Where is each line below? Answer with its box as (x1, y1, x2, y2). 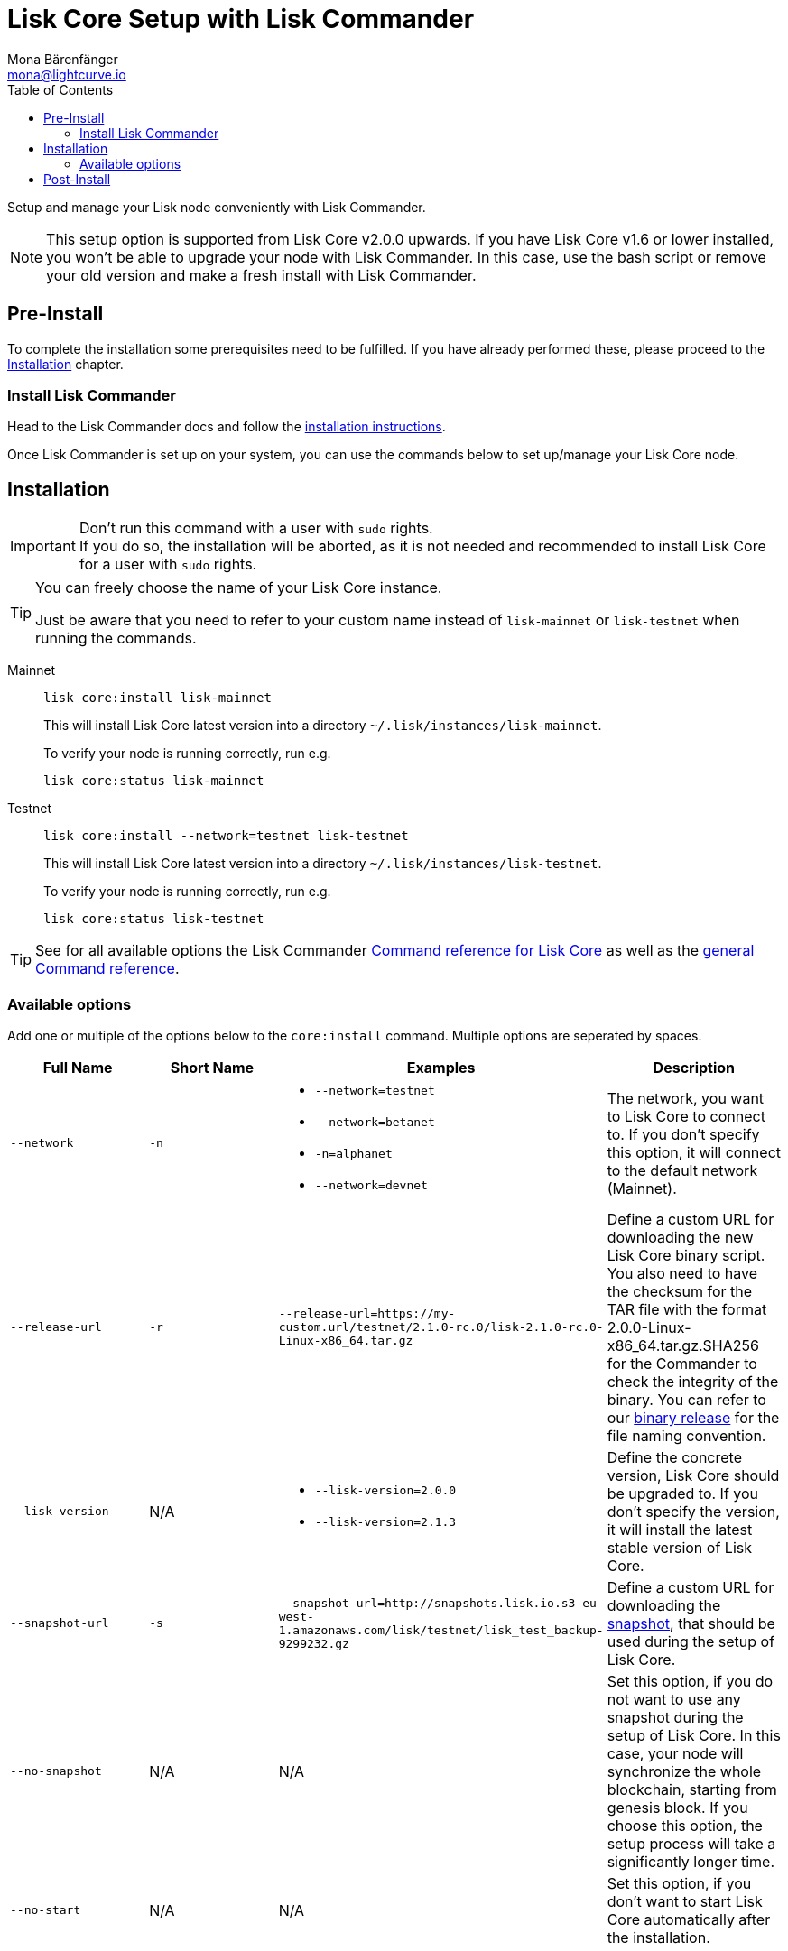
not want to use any (607, 1689, 741, 1708)
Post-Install (43, 171, 111, 187)
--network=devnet (314, 1178, 428, 1192)
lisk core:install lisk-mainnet (43, 690, 272, 706)
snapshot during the (607, 1707, 744, 1726)
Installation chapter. (7, 356, 124, 372)
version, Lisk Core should (607, 1466, 780, 1484)
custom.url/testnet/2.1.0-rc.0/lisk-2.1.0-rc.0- (278, 1320, 604, 1335)
